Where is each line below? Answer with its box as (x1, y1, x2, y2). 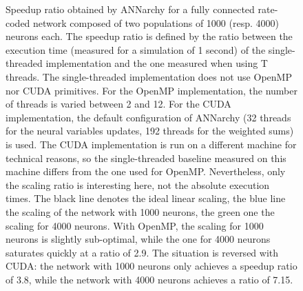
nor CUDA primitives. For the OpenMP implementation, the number (6, 83, 297, 97)
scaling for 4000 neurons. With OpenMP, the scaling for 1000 (6, 218, 264, 232)
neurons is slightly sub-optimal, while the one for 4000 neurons (6, 232, 271, 246)
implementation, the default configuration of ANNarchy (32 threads (6, 110, 291, 124)
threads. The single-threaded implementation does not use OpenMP (6, 69, 292, 83)
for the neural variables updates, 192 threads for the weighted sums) (6, 123, 294, 138)
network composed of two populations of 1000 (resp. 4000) (33, 15, 279, 30)
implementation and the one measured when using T (45, 56, 268, 70)
